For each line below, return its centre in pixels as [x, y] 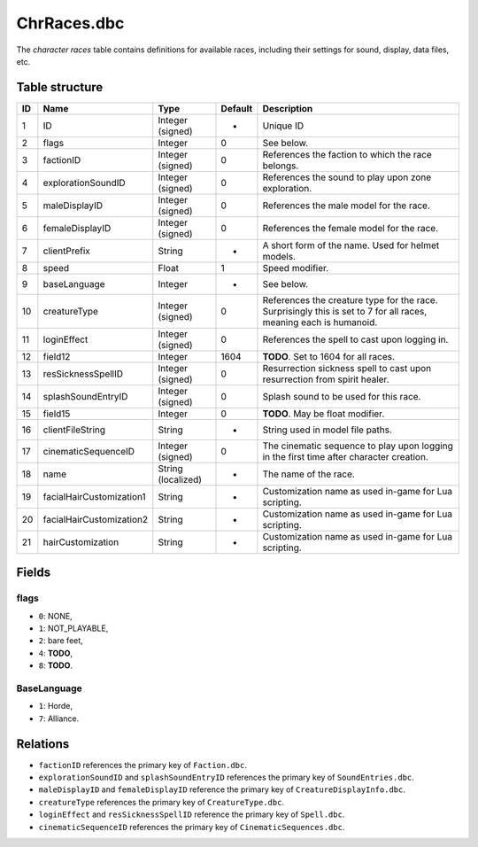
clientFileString [74, 430]
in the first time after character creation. [346, 456]
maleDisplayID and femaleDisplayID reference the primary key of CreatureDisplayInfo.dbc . [222, 789]
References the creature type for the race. [350, 299]
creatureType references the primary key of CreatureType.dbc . [162, 802]
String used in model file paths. [328, 430]
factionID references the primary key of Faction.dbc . [143, 765]
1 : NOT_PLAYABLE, [73, 628]
